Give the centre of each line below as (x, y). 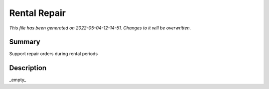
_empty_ (18, 80)
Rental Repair (37, 13)
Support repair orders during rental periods (54, 54)
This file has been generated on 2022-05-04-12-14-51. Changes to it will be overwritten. (100, 28)
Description (28, 68)
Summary (25, 42)
